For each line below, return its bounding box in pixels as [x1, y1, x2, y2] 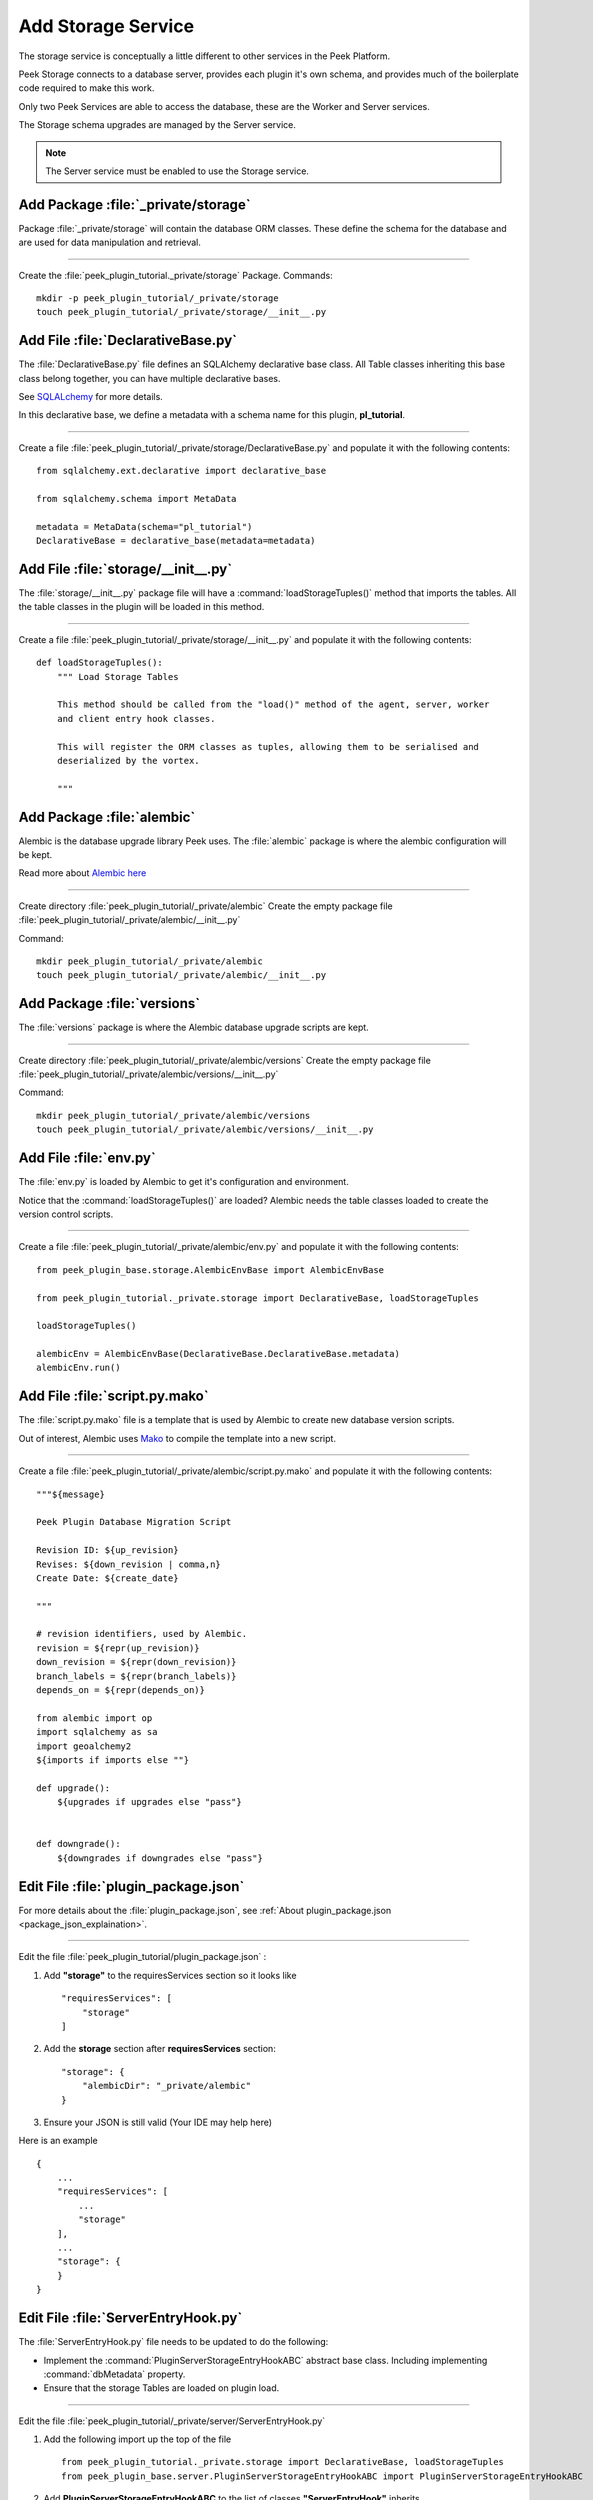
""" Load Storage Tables [56, 671, 179, 682]
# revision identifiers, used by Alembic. [36, 1628, 248, 1640]
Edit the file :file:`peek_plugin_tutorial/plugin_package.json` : [18, 1951, 267, 1963]
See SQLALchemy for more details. [18, 391, 164, 403]
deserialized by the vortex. [56, 755, 200, 766]
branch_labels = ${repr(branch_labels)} [36, 1670, 237, 1682]
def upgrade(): [36, 1782, 111, 1794]
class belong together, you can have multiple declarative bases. [18, 372, 281, 384]
